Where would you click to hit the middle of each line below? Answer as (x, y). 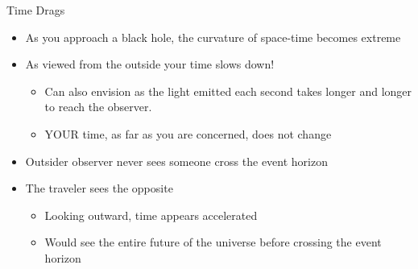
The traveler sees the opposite (99, 188)
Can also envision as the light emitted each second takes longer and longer (228, 91)
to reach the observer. (98, 107)
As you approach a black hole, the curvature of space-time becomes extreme (213, 37)
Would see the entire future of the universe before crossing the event (213, 242)
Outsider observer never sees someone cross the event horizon (176, 161)
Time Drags (36, 10)
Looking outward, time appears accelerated (151, 215)
